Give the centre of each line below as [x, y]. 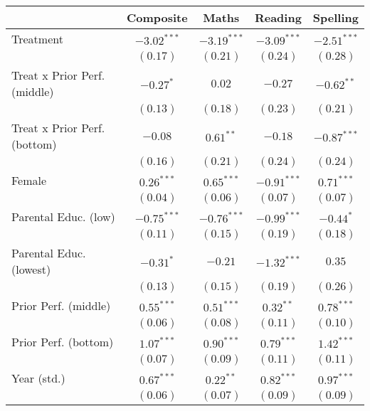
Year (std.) [38, 378]
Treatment [37, 39]
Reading [278, 17]
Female [29, 180]
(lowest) [31, 269]
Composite [157, 17]
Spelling [335, 17]
